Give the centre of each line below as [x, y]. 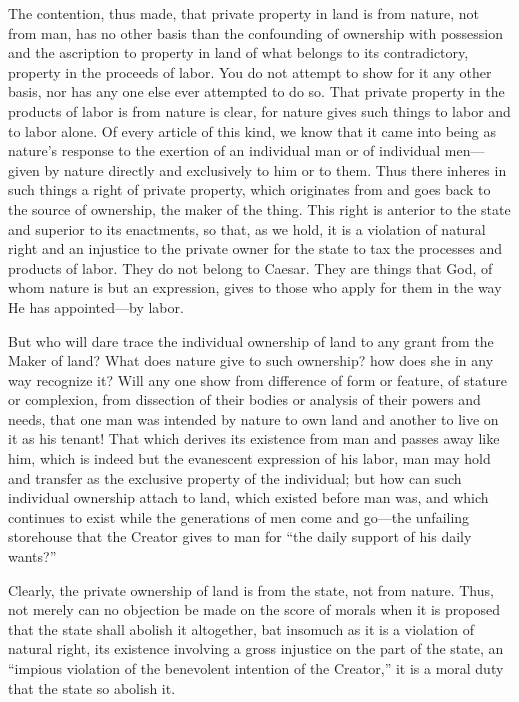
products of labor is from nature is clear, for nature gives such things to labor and [259, 110]
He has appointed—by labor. [96, 306]
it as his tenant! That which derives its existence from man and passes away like [254, 438]
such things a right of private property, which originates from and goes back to [249, 189]
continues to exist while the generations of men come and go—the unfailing [239, 516]
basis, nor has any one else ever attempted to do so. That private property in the [256, 91]
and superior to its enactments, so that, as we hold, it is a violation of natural [247, 228]
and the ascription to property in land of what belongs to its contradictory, [238, 52]
